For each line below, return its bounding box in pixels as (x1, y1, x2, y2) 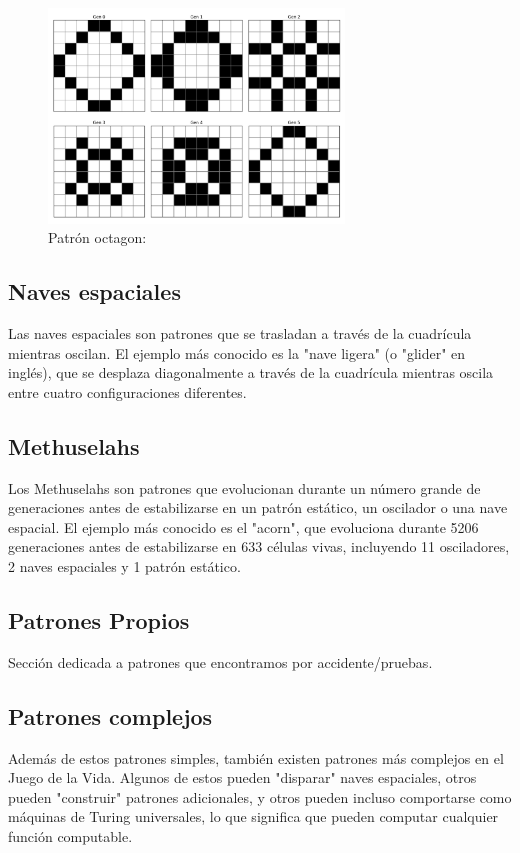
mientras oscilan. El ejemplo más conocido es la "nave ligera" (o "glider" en (8, 342, 466, 363)
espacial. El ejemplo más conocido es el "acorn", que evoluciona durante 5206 (8, 516, 479, 537)
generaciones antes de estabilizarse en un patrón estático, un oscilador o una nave (8, 497, 508, 518)
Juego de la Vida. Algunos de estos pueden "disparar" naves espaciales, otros (8, 767, 477, 788)
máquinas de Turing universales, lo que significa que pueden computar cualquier (8, 806, 499, 827)
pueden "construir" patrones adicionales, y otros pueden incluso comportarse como (8, 786, 512, 807)
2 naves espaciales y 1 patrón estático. (8, 555, 241, 576)
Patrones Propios (8, 604, 190, 635)
